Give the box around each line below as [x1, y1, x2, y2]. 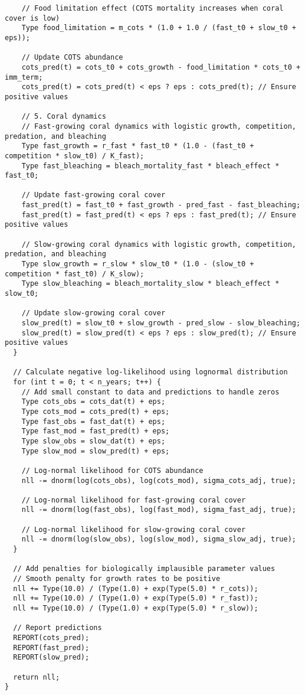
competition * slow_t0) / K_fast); [5, 151, 145, 160]
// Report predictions [13, 624, 102, 632]
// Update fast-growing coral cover [21, 191, 166, 200]
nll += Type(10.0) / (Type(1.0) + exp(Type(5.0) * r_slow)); [13, 604, 258, 613]
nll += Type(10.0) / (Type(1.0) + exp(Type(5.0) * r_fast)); [13, 594, 258, 603]
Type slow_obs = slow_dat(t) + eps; [21, 436, 166, 445]
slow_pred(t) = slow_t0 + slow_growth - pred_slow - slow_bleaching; [21, 319, 301, 327]
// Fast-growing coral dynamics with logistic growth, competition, [21, 122, 296, 130]
